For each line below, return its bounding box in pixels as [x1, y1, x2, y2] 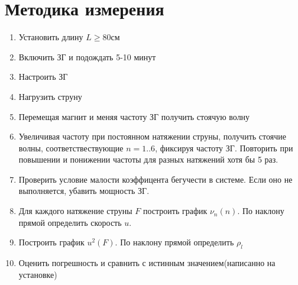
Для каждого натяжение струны [18, 205, 132, 217]
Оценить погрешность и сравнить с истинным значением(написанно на [18, 257, 276, 269]
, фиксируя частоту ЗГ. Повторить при [155, 141, 293, 154]
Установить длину [18, 31, 83, 43]
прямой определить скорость [18, 216, 122, 228]
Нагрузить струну [18, 90, 82, 102]
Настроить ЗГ [18, 70, 68, 83]
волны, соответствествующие [18, 141, 124, 154]
